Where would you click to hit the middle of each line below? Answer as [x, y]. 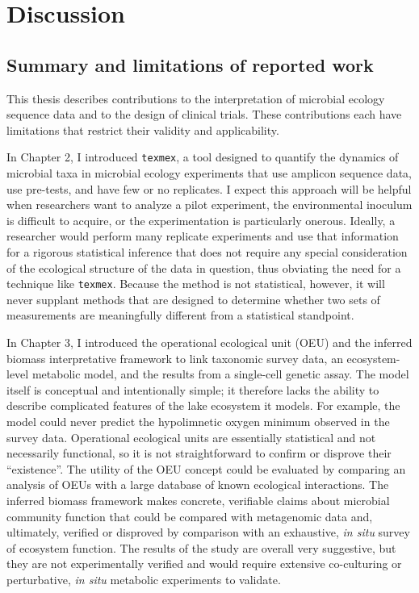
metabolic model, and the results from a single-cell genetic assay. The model [220, 374]
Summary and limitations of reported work [190, 64]
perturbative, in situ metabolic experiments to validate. [144, 579]
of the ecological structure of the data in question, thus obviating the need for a [204, 267]
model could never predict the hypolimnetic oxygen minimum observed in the [198, 421]
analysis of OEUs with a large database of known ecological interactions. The [198, 484]
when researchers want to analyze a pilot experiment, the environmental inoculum [209, 205]
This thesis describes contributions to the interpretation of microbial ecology [196, 98]
